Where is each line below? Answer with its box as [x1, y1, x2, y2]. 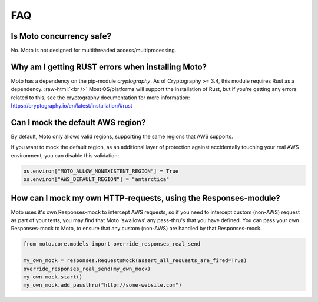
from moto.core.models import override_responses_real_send [23, 241, 201, 247]
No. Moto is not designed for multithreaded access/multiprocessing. [11, 47, 177, 54]
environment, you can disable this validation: [11, 152, 120, 159]
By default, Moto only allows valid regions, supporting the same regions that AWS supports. [11, 133, 234, 140]
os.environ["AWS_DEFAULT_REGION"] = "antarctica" [23, 176, 170, 183]
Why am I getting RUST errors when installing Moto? [11, 62, 207, 72]
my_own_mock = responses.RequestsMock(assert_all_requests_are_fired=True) [23, 257, 247, 264]
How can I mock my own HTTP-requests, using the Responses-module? [11, 193, 281, 203]
